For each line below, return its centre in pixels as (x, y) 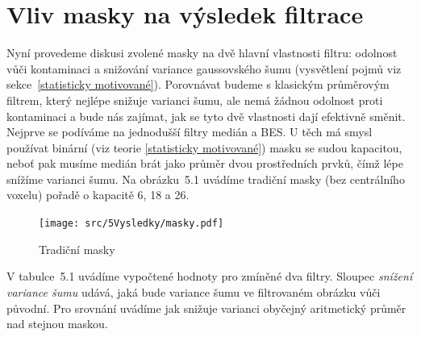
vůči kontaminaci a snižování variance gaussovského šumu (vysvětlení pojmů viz (204, 68)
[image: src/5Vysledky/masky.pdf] (131, 224)
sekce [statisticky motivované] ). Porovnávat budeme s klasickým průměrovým (198, 84)
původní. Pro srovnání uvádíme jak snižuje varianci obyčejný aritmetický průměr (206, 308)
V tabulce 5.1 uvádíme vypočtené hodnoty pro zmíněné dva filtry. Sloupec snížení (210, 276)
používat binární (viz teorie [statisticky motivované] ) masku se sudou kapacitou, (204, 147)
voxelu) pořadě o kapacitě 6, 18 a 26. (98, 195)
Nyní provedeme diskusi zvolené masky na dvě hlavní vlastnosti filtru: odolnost (202, 53)
